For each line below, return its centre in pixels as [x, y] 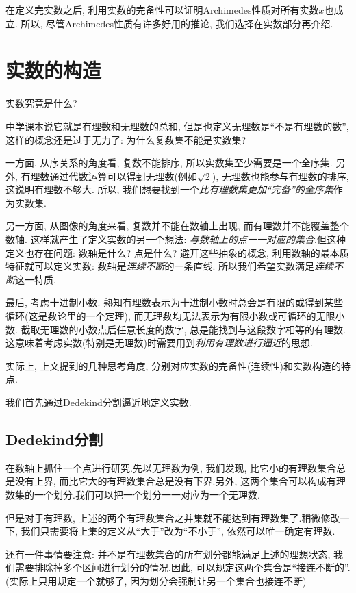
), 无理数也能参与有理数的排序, [280, 176]
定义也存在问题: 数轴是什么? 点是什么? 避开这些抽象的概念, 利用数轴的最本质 [177, 252]
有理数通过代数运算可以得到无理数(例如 [109, 176]
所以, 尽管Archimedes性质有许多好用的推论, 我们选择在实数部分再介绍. [177, 23]
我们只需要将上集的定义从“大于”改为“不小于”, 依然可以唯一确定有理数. [178, 531]
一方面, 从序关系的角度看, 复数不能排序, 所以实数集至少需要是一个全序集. [169, 163]
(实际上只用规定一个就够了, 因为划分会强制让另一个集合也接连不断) [156, 580]
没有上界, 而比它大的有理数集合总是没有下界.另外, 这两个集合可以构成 [170, 481]
